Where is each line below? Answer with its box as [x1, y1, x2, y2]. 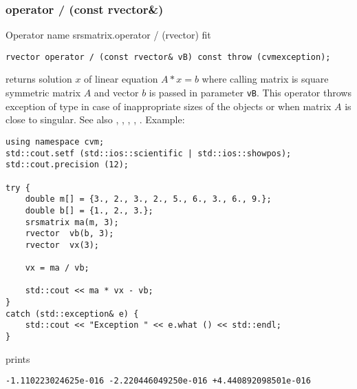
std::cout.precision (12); [6, 160, 129, 170]
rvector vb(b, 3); [25, 229, 114, 239]
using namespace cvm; [6, 136, 105, 147]
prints [6, 351, 30, 366]
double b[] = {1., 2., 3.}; [25, 205, 153, 215]
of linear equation [84, 72, 158, 86]
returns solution [6, 72, 72, 86]
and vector [94, 85, 139, 100]
